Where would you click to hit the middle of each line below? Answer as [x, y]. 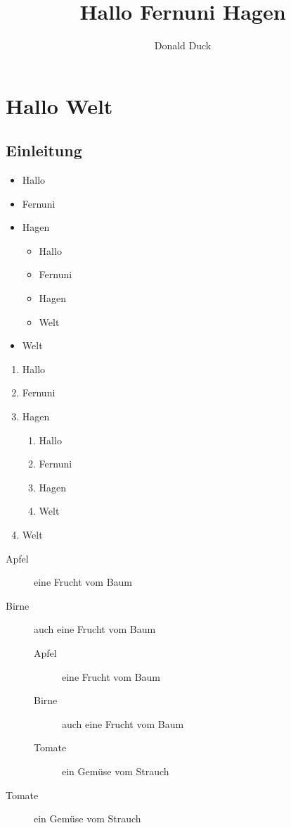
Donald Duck [183, 45]
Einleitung [44, 150]
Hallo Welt [59, 105]
